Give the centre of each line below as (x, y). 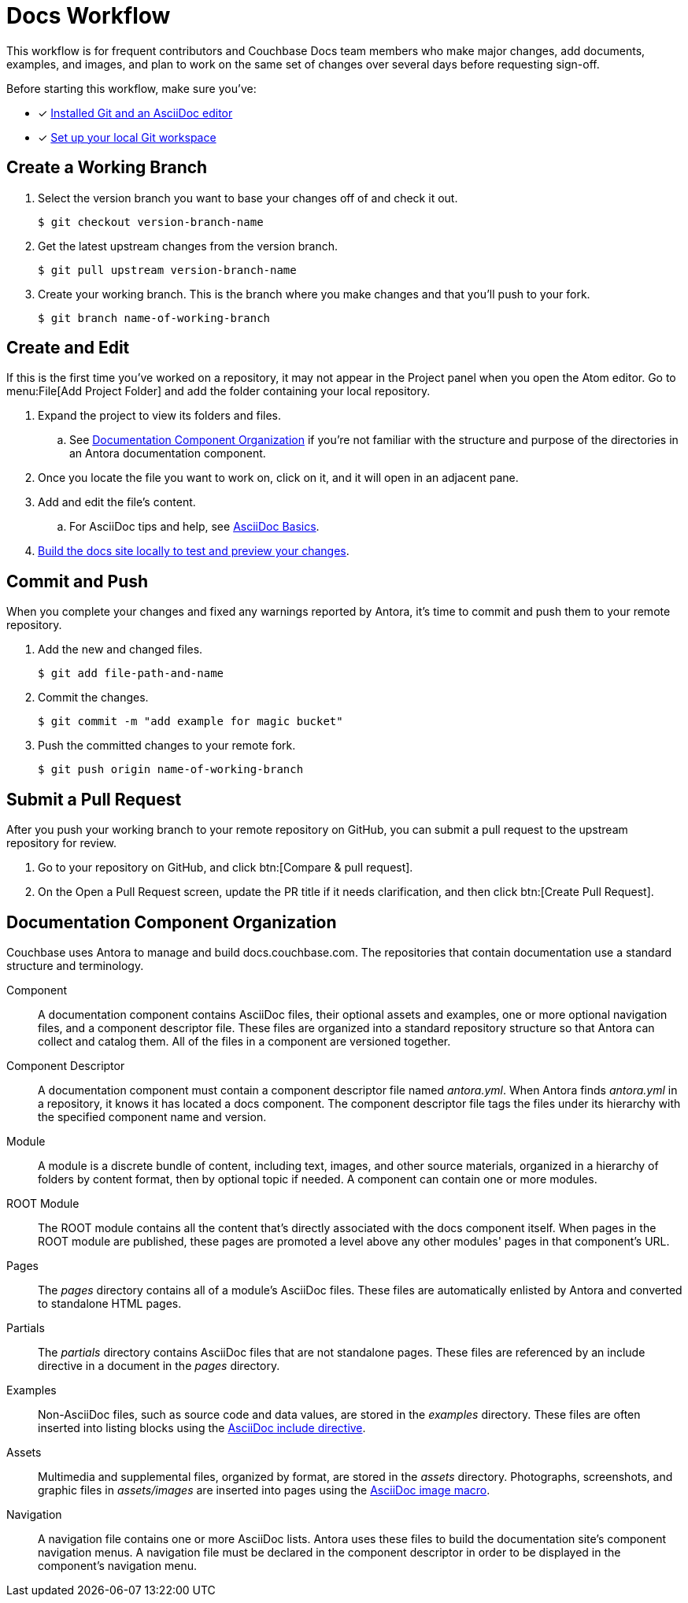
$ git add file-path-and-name (131, 674)
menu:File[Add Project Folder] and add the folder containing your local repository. (218, 391)
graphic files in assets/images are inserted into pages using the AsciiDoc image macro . (264, 1490)
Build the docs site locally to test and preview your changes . (194, 551)
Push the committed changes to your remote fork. (167, 746)
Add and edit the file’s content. (117, 502)
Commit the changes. (93, 698)
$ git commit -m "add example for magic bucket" (190, 722)
